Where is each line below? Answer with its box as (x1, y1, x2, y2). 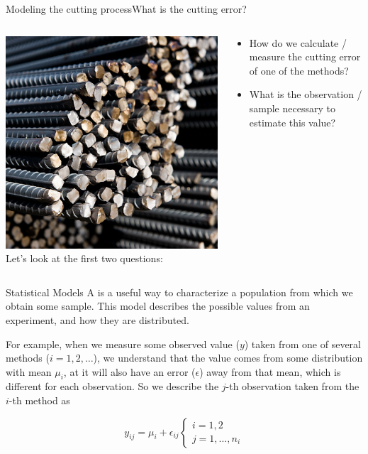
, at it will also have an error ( (63, 364, 196, 379)
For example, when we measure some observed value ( (6, 336, 240, 351)
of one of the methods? (249, 63, 349, 77)
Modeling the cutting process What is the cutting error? (6, 1, 247, 16)
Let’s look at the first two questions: (6, 251, 163, 266)
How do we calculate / (249, 35, 347, 50)
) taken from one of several (244, 336, 361, 351)
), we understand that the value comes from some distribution (93, 350, 363, 365)
